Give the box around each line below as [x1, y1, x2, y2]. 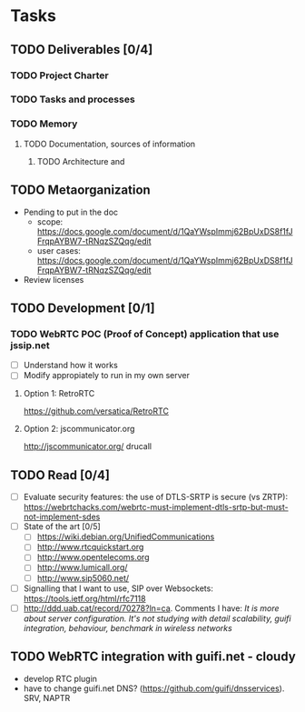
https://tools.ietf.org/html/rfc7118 [23, 593, 146, 604]
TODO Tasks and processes [10, 93, 135, 105]
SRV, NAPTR [23, 692, 71, 703]
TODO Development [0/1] [10, 300, 155, 316]
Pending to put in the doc [23, 206, 119, 217]
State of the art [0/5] [23, 521, 101, 532]
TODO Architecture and [36, 155, 125, 166]
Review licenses [23, 274, 84, 285]
